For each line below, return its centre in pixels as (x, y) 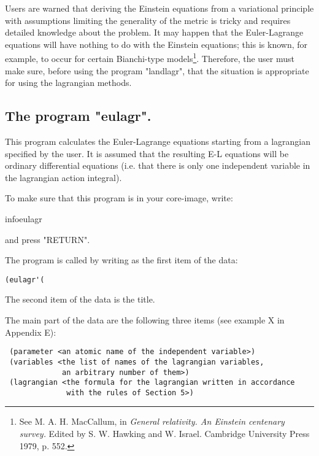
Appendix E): (31, 332)
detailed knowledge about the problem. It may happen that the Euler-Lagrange (154, 32)
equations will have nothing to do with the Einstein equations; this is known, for (156, 44)
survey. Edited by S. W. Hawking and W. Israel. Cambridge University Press (164, 434)
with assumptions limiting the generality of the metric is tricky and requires (148, 20)
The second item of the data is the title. (80, 299)
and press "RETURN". (48, 239)
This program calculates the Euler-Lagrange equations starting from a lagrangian (158, 141)
